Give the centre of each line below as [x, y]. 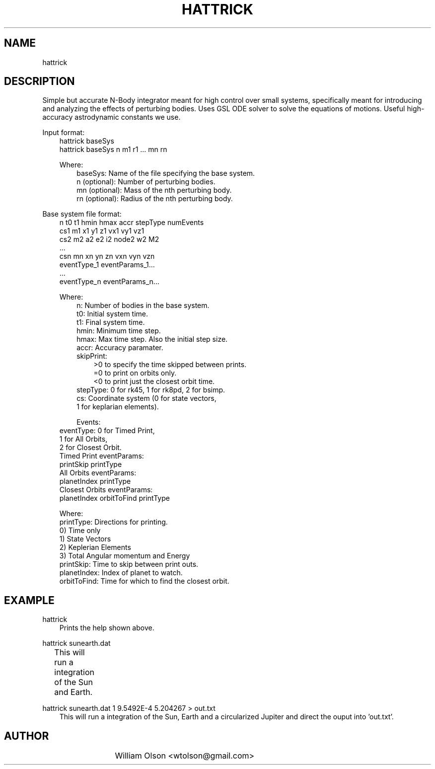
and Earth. [73, 692]
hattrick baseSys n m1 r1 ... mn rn [113, 150]
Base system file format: [82, 214]
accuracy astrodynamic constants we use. [111, 117]
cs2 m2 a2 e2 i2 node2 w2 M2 [109, 239]
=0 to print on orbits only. [135, 373]
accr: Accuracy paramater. [120, 348]
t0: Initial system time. [112, 314]
